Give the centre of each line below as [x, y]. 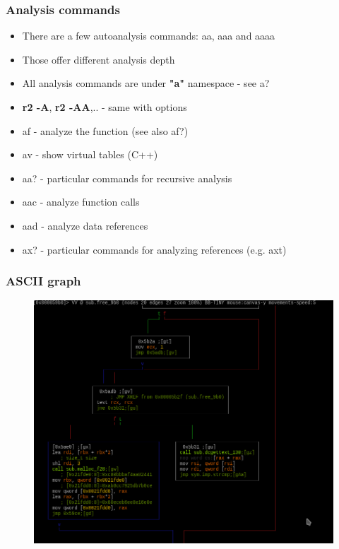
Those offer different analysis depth [99, 59]
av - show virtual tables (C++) [90, 154]
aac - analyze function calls [81, 202]
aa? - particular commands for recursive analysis [127, 178]
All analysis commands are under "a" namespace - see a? [146, 83]
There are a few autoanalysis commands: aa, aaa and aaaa [149, 36]
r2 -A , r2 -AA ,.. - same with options [105, 107]
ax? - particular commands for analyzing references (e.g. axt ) [154, 249]
